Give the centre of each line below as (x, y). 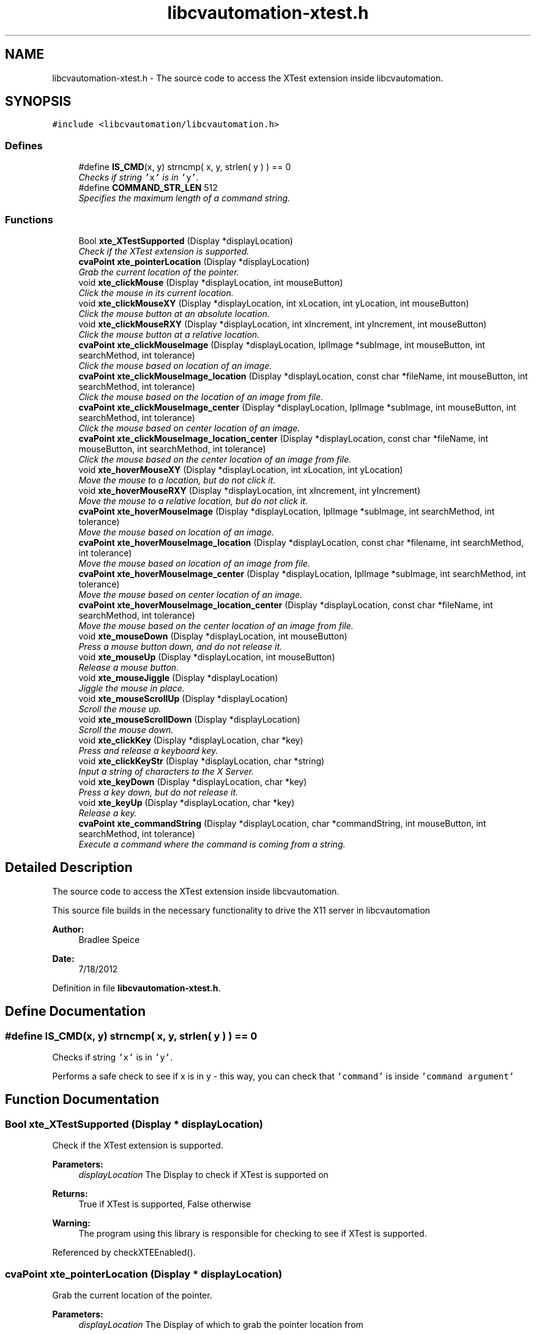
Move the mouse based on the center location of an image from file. (216, 625)
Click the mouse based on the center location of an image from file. (215, 459)
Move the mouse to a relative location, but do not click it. (193, 501)
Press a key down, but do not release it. (158, 792)
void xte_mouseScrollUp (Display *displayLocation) (183, 698)
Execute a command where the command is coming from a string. (212, 844)
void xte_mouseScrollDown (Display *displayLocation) (189, 719)
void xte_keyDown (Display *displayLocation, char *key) (193, 781)
